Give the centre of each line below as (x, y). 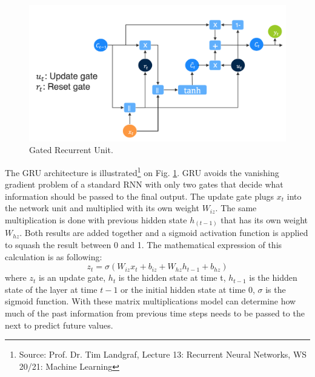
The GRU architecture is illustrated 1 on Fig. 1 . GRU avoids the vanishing (142, 171)
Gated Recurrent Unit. (71, 150)
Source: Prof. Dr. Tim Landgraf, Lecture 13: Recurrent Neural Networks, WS (163, 354)
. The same (236, 208)
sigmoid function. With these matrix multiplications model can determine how (151, 301)
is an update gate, (72, 277)
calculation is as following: (54, 256)
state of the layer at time (51, 289)
